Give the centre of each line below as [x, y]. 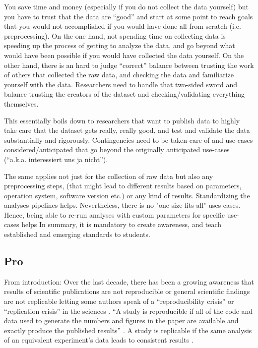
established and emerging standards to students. [77, 234]
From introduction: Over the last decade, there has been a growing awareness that [129, 281]
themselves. [21, 103]
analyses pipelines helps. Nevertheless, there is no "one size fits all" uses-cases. [122, 205]
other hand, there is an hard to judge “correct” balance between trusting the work [129, 65]
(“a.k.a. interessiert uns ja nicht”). [56, 159]
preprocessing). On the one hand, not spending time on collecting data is [115, 35]
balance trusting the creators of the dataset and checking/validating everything [124, 94]
